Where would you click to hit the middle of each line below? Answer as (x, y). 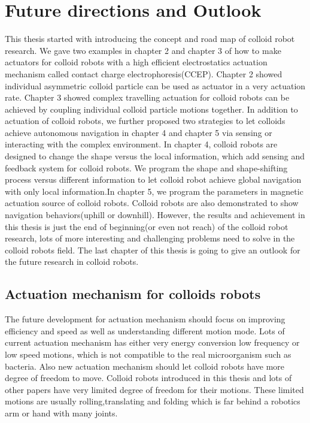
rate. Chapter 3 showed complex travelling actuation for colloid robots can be (147, 97)
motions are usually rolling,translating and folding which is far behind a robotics (153, 401)
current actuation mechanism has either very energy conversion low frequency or (152, 342)
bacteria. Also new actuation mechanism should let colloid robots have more (145, 366)
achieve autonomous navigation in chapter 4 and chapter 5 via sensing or (139, 132)
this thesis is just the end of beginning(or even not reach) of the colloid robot (147, 226)
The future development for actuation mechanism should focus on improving (145, 319)
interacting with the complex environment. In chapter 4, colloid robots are (141, 144)
